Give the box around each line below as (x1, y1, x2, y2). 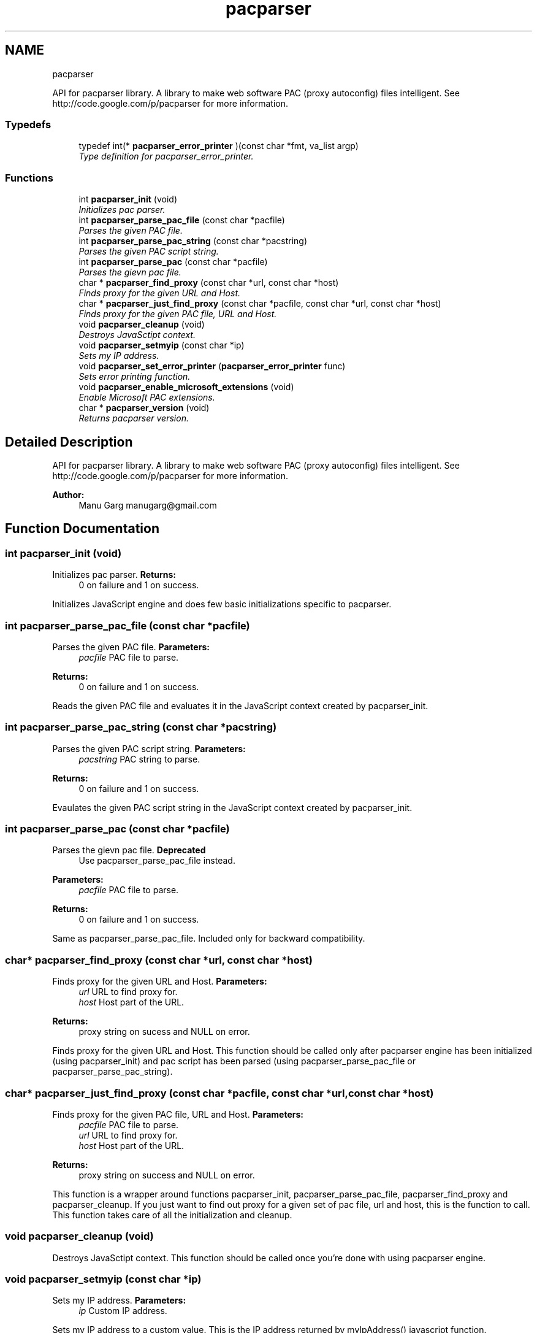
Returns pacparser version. (78, 413, 189, 424)
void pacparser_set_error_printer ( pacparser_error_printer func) (78, 361, 346, 372)
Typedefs (5, 118, 51, 131)
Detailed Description (5, 434, 133, 450)
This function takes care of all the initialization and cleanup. (52, 1209, 292, 1220)
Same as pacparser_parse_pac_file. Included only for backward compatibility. (52, 933, 365, 944)
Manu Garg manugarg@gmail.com (78, 499, 217, 510)
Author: (52, 489, 85, 500)
